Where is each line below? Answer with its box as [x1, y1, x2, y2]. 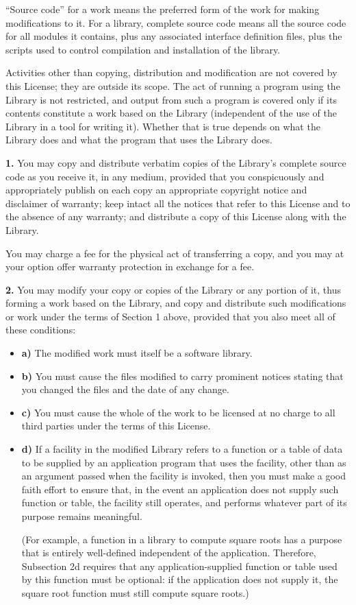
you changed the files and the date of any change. [21, 382, 229, 396]
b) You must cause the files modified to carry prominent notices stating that [21, 368, 344, 383]
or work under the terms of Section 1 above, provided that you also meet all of [5, 309, 335, 323]
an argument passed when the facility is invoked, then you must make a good [21, 468, 346, 483]
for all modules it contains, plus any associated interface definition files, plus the [5, 29, 342, 43]
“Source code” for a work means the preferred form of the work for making [5, 2, 320, 16]
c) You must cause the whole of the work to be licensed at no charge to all [21, 405, 335, 419]
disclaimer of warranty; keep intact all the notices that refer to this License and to [5, 195, 351, 210]
